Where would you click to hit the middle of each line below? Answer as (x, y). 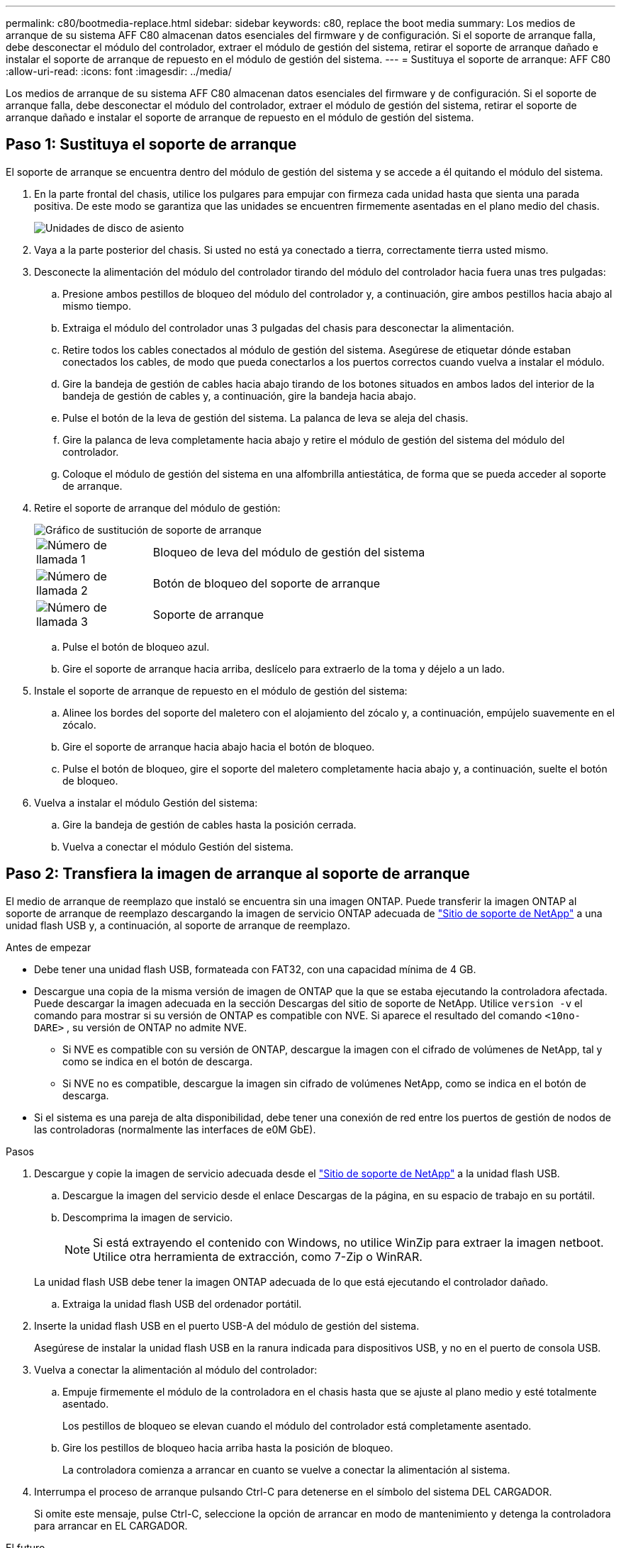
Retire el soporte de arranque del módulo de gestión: (157, 507)
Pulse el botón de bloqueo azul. (136, 646)
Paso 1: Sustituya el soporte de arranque (151, 145)
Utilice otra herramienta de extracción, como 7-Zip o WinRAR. (258, 1256)
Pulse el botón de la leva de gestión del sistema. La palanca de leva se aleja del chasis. (265, 417)
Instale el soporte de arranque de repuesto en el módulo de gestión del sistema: (221, 690)
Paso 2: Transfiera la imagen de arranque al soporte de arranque (238, 874)
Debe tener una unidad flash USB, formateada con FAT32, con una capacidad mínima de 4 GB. (255, 969)
